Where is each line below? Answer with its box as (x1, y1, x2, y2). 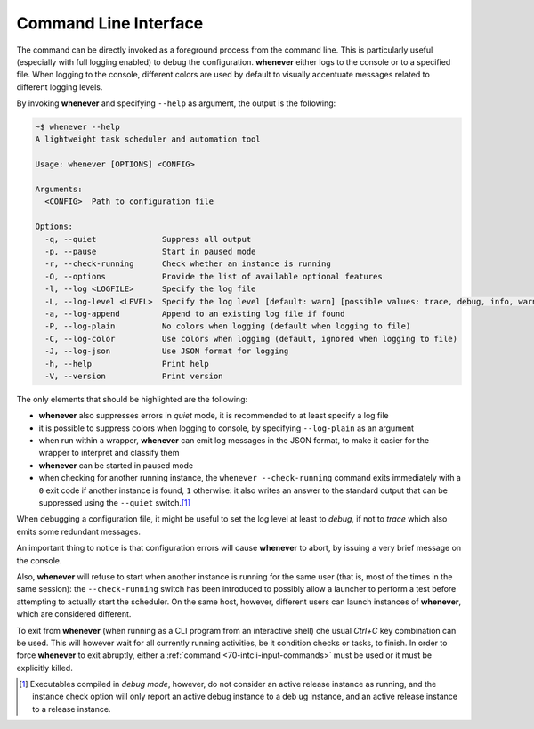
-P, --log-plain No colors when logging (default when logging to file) (44, 321, 411, 331)
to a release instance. (32, 703, 111, 714)
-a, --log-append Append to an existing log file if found (44, 308, 345, 319)
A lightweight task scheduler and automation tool (35, 134, 262, 144)
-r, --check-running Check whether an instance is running (44, 259, 331, 269)
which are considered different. (16, 609, 132, 620)
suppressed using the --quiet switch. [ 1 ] (38, 498, 191, 508)
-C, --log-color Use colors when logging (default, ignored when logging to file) (44, 334, 458, 344)
